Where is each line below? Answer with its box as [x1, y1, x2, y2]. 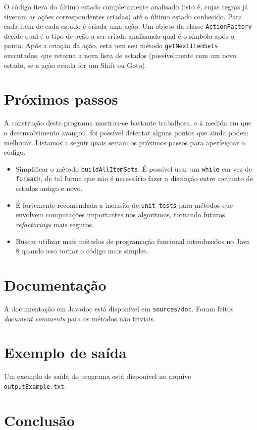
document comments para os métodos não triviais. [4, 313, 155, 323]
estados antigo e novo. [15, 183, 83, 193]
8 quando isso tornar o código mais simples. [15, 246, 149, 256]
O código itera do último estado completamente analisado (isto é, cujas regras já [4, 1, 248, 11]
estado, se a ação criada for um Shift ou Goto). [4, 60, 147, 70]
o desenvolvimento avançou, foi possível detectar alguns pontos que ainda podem [4, 127, 249, 137]
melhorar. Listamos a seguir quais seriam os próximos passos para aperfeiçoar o [4, 137, 245, 147]
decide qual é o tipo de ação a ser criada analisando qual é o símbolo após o [4, 30, 234, 41]
